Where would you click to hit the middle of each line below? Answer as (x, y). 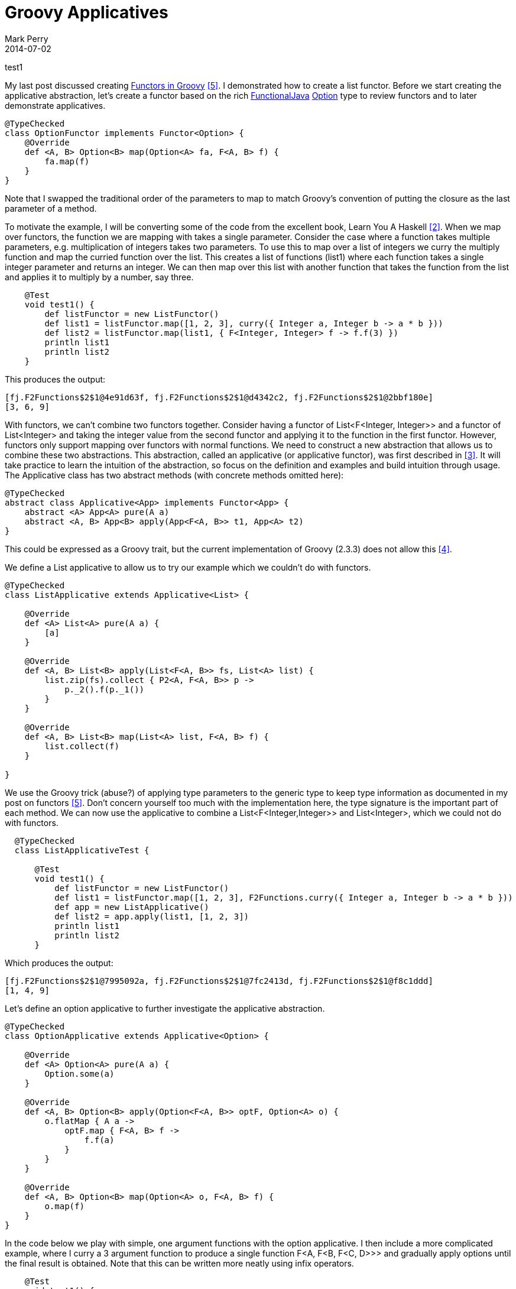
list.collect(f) (82, 746)
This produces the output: (55, 379)
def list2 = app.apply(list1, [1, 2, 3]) (152, 916)
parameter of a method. (51, 208)
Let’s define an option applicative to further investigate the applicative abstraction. (165, 1008)
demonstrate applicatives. (55, 105)
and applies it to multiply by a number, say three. (99, 277)
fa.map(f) (67, 161)
